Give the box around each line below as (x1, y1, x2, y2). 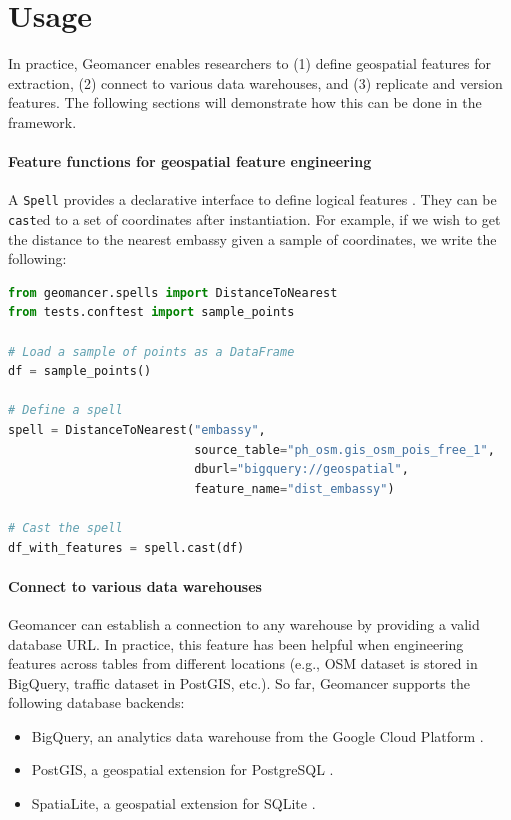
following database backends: (8, 692, 185, 713)
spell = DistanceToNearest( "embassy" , (8, 422, 266, 437)
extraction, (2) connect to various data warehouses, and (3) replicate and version (8, 72, 503, 93)
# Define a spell (8, 403, 123, 418)
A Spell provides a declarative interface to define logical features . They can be (8, 189, 497, 210)
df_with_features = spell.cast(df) (8, 540, 245, 555)
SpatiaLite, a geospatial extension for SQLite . (31, 793, 316, 814)
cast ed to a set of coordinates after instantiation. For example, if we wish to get (8, 208, 501, 229)
